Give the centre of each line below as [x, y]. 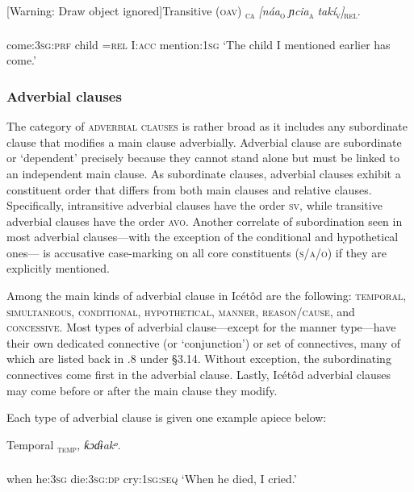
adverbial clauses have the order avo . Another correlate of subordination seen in [205, 221]
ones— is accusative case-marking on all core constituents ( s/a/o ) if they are [197, 252]
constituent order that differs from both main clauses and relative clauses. [189, 189]
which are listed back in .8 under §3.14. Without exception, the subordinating [199, 359]
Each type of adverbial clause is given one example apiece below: [167, 417]
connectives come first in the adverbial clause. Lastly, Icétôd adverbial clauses [199, 375]
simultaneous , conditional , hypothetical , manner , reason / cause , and [181, 311]
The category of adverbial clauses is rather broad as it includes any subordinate [207, 126]
